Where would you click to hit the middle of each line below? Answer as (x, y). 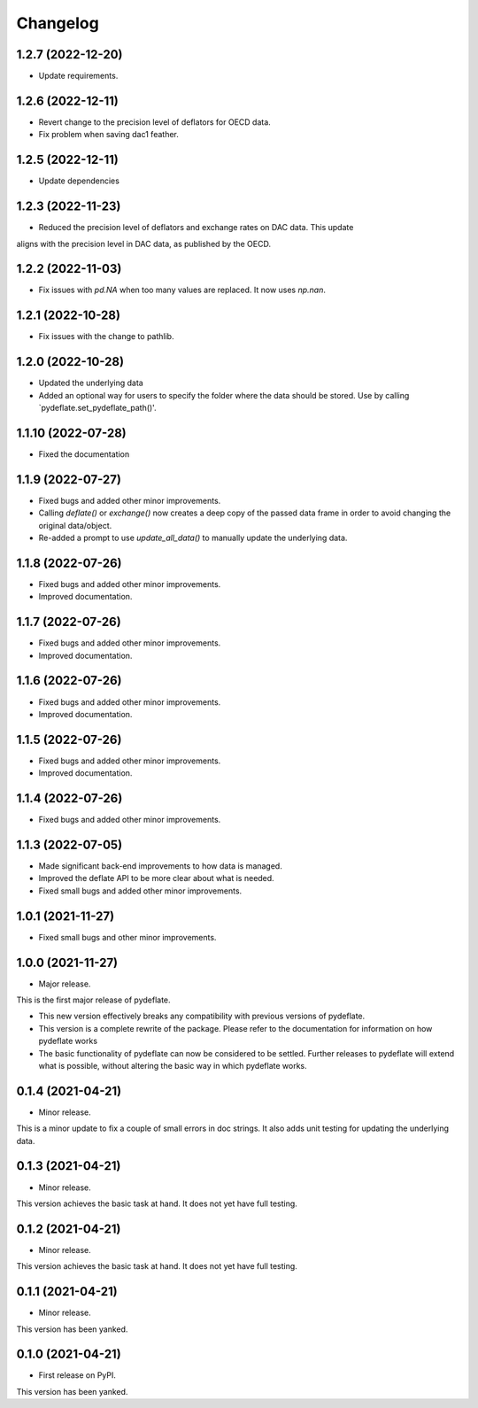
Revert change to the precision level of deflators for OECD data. (155, 122)
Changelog (58, 23)
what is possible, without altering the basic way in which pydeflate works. (173, 1065)
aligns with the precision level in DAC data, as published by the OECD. (144, 244)
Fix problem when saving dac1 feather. (108, 135)
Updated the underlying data (91, 383)
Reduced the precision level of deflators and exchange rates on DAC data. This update (196, 228)
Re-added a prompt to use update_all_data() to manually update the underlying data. (193, 538)
